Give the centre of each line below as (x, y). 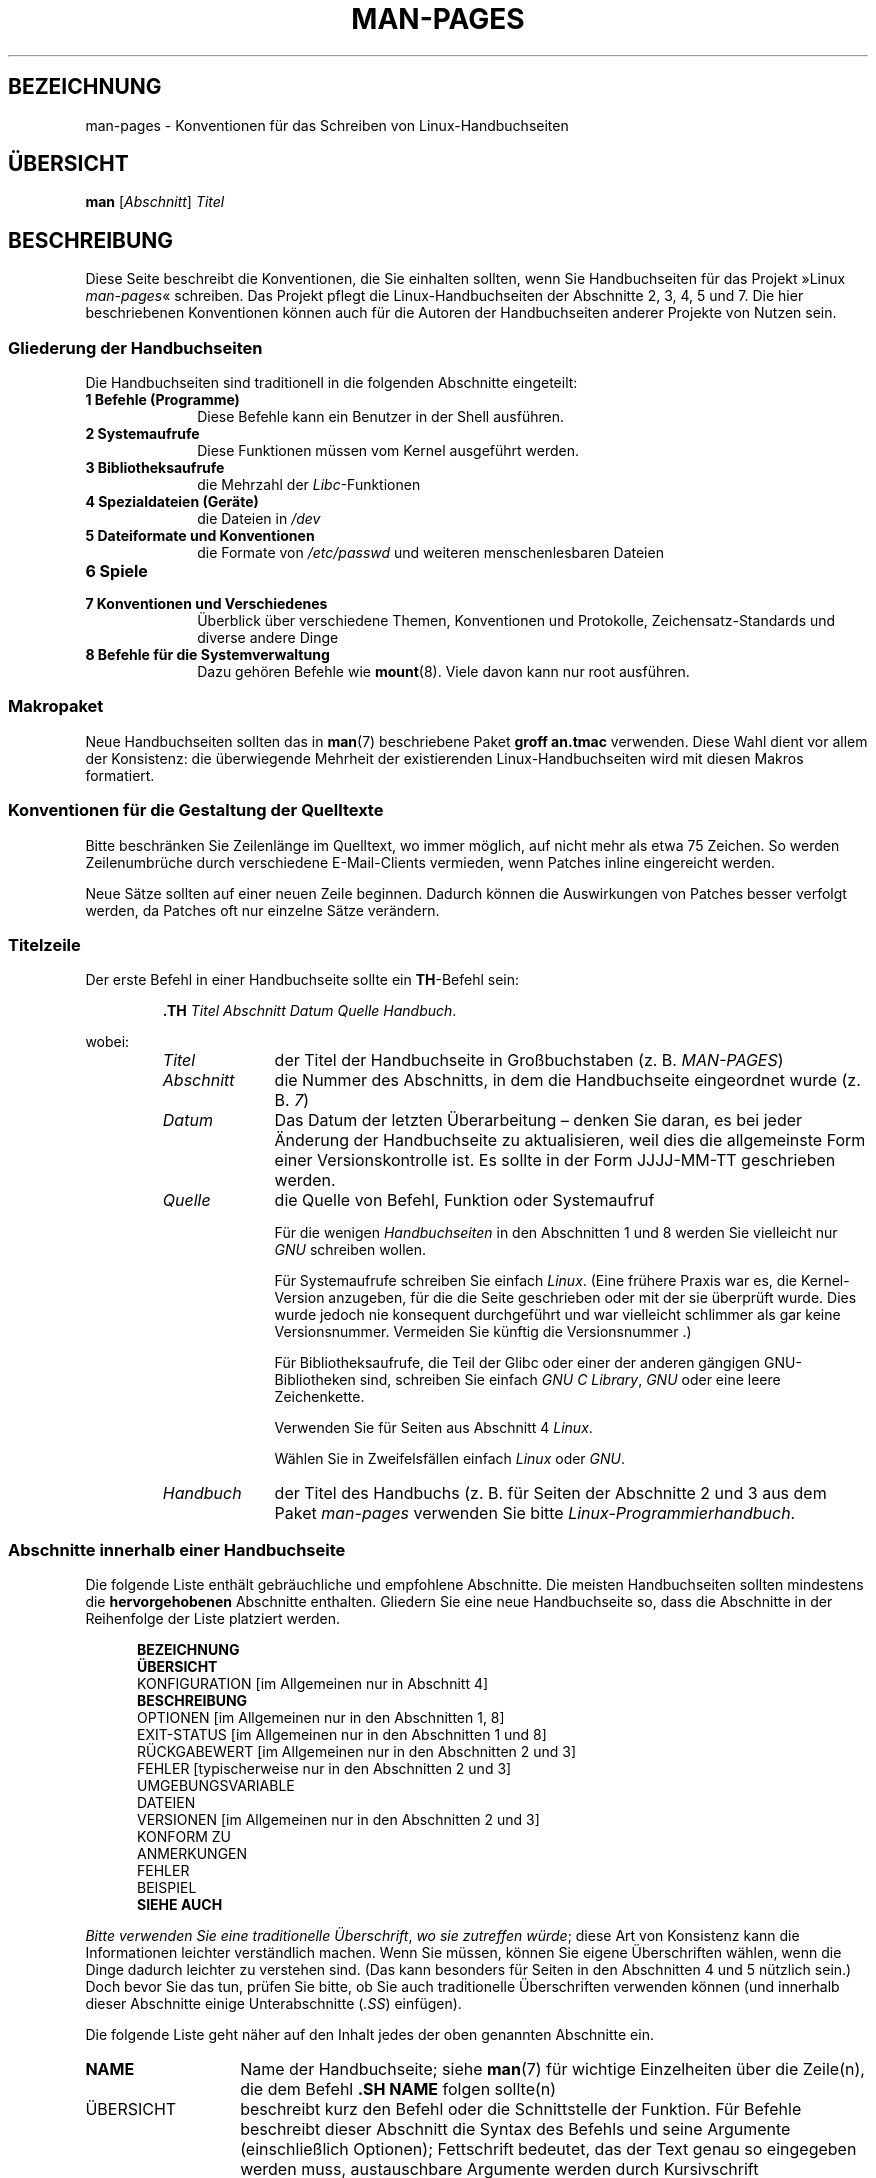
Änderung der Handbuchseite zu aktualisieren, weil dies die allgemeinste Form (570, 1140)
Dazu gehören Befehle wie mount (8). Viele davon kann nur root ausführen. (443, 672)
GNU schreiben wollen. (350, 1250)
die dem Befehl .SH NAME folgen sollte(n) (398, 2089)
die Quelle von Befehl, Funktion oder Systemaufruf (464, 1200)
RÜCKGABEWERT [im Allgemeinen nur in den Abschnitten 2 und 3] (357, 1752)
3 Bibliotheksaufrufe (155, 468)
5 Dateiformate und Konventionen (200, 536)
